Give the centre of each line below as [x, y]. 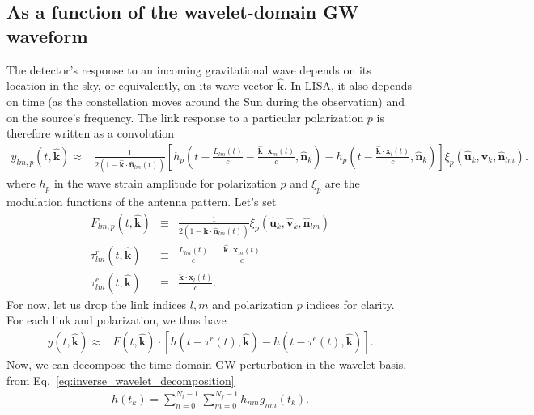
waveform [47, 35]
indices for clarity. [350, 304]
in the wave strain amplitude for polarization [165, 183]
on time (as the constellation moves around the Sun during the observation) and [206, 101]
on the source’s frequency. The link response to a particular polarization [185, 117]
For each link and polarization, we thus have [117, 320]
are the [342, 183]
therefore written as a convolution [91, 133]
